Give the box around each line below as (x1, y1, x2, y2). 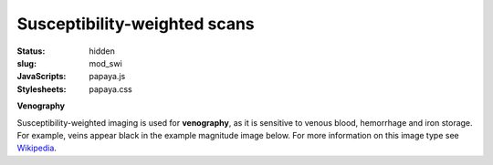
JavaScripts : (16, 71, 67, 82)
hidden (89, 46, 116, 57)
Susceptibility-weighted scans (16, 14, 255, 34)
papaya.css (89, 83, 132, 95)
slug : (16, 57, 37, 68)
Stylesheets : (16, 83, 67, 95)
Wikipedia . (16, 142, 57, 154)
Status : (16, 46, 46, 57)
